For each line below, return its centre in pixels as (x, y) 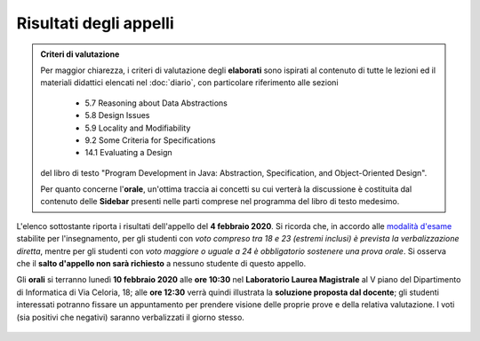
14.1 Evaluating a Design (128, 153)
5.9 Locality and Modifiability (138, 128)
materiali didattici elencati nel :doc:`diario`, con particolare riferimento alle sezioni (189, 83)
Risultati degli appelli (96, 23)
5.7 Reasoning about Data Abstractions (156, 103)
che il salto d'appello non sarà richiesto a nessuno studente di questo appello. (161, 264)
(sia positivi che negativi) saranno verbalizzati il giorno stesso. (130, 317)
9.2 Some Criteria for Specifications (150, 140)
